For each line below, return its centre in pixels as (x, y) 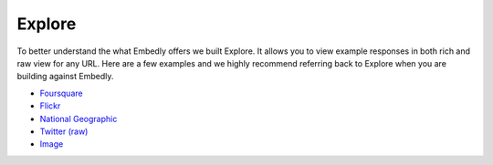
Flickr (50, 106)
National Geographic (79, 119)
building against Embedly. (65, 77)
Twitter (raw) (64, 131)
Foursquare (61, 93)
